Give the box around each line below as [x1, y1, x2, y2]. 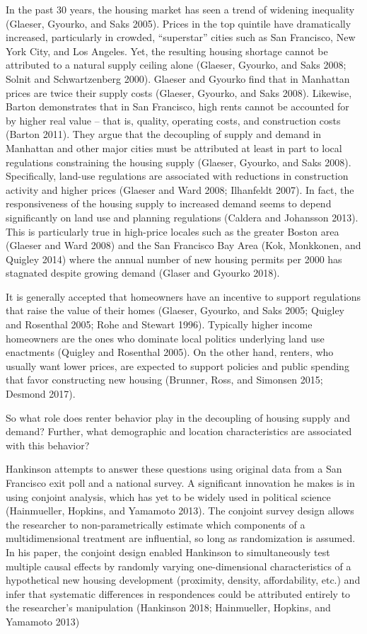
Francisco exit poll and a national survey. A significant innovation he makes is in [6, 475, 355, 490]
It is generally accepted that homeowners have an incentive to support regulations [6, 289, 361, 304]
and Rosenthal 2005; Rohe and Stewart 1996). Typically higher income [6, 317, 313, 332]
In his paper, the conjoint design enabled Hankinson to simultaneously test [6, 544, 330, 559]
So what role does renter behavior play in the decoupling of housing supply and [6, 410, 350, 425]
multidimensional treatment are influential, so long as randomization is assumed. [6, 531, 356, 546]
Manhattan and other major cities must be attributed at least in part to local [6, 140, 342, 155]
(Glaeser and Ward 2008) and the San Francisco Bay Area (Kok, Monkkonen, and [6, 238, 361, 253]
